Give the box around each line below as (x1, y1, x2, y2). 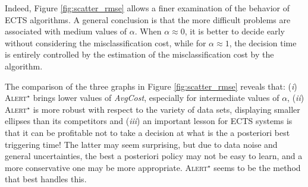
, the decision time (229, 36, 297, 49)
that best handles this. (5, 173, 87, 185)
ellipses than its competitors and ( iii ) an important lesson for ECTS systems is (5, 115, 293, 127)
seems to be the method (213, 161, 301, 173)
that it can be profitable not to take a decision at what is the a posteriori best (5, 126, 290, 138)
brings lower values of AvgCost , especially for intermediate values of (33, 91, 279, 104)
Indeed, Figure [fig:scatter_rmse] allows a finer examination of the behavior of (5, 2, 290, 14)
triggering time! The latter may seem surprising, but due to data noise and (5, 138, 278, 150)
